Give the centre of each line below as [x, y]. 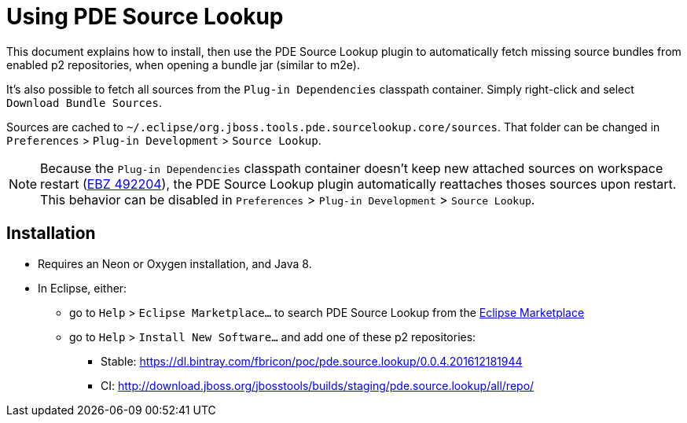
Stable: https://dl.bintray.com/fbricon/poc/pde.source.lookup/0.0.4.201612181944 [312, 361]
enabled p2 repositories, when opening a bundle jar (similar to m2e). [183, 64]
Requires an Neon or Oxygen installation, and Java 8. [175, 263]
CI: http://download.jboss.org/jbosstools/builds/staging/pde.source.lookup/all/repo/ [318, 385]
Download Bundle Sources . [84, 102]
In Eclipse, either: [83, 288]
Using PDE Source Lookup [145, 17]
